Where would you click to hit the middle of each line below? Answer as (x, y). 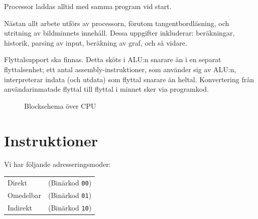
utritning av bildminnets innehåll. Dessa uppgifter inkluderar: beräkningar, (119, 33)
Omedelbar (24, 195)
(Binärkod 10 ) (70, 207)
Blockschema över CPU (60, 105)
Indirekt (20, 207)
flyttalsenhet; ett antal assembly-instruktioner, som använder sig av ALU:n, (120, 69)
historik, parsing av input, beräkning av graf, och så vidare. (96, 42)
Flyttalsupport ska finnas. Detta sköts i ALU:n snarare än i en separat (113, 59)
